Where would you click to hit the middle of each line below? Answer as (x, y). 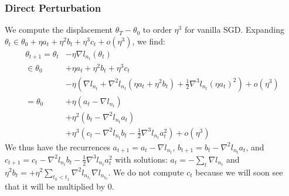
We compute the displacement (59, 30)
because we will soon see (239, 172)
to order (157, 30)
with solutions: (141, 159)
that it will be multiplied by (55, 186)
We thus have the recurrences (57, 147)
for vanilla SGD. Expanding (234, 30)
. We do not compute (146, 172)
